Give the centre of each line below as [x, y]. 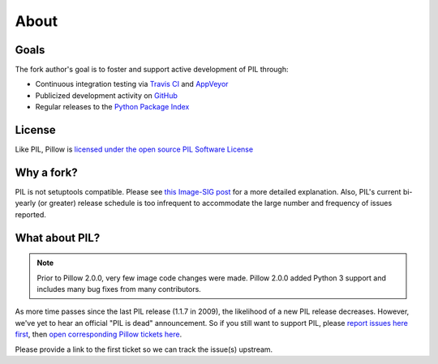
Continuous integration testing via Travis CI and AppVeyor [132, 84]
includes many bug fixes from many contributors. [119, 289]
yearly [26, 203]
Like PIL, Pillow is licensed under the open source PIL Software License [134, 149]
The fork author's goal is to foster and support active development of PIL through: [152, 70]
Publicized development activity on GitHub [106, 95]
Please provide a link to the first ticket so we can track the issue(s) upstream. [144, 349]
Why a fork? [46, 172]
